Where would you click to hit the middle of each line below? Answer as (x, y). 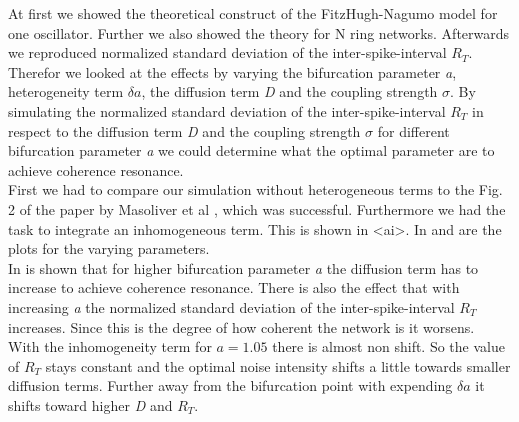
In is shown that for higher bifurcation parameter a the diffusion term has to (243, 267)
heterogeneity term (66, 91)
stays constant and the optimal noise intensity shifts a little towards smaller (278, 365)
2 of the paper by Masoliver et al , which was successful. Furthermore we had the (257, 208)
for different (413, 130)
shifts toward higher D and (90, 404)
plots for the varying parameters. (109, 248)
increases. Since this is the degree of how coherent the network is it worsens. (241, 326)
